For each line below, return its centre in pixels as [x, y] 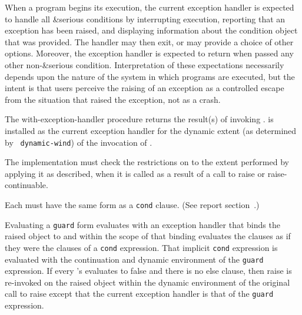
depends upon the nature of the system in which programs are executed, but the [150, 76]
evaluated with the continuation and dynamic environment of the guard [134, 259]
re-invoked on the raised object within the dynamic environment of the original [147, 282]
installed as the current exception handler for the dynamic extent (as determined [151, 130]
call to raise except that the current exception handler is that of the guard [139, 294]
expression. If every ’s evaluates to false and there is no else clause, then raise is [148, 271]
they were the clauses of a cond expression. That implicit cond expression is [141, 247]
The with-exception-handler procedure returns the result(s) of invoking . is [139, 119]
